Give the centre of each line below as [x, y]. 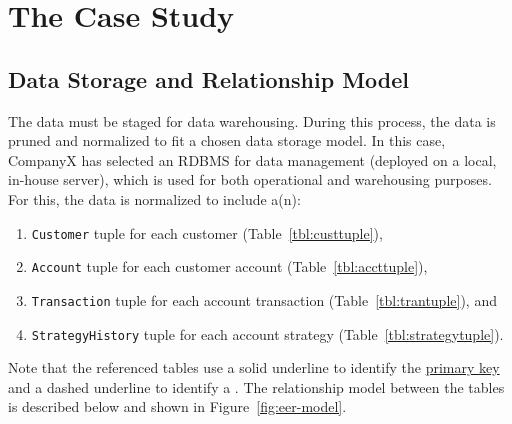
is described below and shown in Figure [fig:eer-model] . [177, 406]
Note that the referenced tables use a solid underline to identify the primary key [254, 367]
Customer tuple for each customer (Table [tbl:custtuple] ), [207, 232]
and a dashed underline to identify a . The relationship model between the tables [256, 386]
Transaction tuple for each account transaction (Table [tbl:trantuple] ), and [264, 299]
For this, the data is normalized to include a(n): [154, 198]
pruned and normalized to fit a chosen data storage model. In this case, [227, 140]
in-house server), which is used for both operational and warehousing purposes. [250, 179]
